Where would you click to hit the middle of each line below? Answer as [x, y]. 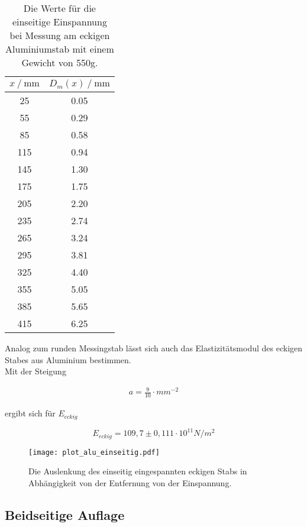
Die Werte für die [59, 8]
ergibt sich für [30, 413]
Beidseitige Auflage [65, 514]
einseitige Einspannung [59, 22]
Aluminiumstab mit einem [60, 49]
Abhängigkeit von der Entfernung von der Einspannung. [130, 482]
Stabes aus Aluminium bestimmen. [68, 359]
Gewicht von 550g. [60, 62]
